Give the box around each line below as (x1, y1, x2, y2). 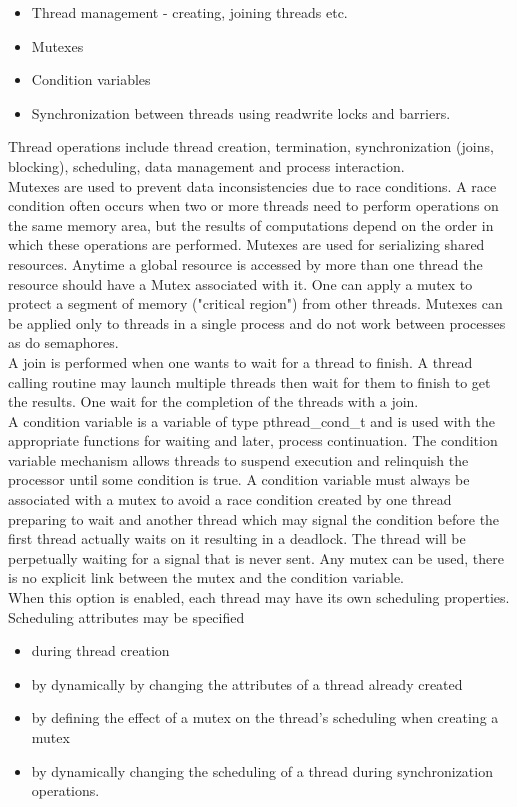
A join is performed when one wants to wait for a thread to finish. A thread (8, 351, 473, 372)
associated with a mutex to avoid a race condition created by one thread (8, 489, 452, 510)
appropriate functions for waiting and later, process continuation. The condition (8, 430, 498, 451)
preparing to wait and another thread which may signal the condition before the (8, 508, 500, 529)
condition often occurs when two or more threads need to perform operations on (8, 195, 499, 216)
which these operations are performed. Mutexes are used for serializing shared (8, 234, 485, 255)
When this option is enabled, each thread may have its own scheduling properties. (8, 587, 510, 608)
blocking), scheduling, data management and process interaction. (8, 155, 405, 176)
